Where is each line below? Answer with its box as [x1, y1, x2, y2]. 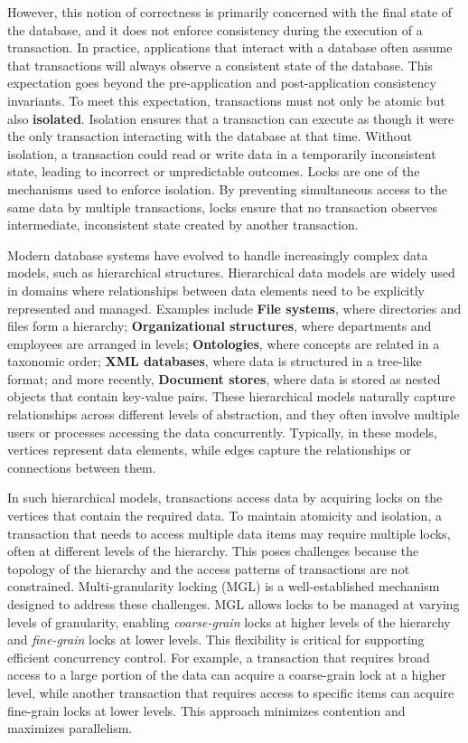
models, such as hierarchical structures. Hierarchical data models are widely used [7, 263, 455, 282]
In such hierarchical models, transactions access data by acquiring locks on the [7, 488, 443, 507]
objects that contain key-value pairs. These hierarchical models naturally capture [7, 387, 455, 406]
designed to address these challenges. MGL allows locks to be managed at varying [7, 595, 460, 613]
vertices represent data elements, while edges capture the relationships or [7, 440, 412, 459]
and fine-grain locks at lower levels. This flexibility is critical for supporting [7, 630, 425, 649]
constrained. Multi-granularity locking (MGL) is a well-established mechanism [7, 577, 440, 596]
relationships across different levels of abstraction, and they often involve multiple [7, 405, 460, 424]
